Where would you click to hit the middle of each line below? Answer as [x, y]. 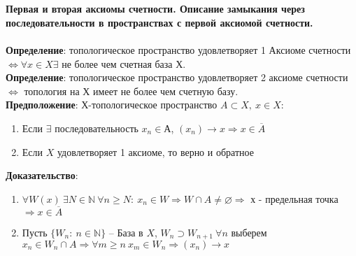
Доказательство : [42, 175]
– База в [126, 232]
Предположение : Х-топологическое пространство [112, 105]
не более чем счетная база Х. [124, 63]
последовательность [97, 128]
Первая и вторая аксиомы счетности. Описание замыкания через [155, 9]
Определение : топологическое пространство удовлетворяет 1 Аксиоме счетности [178, 49]
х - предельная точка [294, 198]
